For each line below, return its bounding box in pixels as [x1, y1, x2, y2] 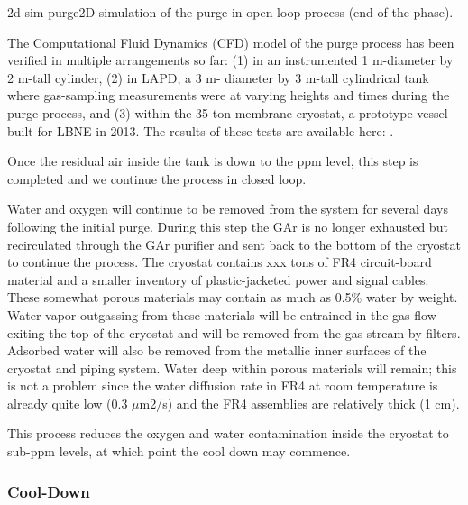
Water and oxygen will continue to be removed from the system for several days [7, 199, 448, 218]
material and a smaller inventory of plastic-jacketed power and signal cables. [7, 270, 429, 289]
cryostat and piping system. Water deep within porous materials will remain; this [7, 358, 457, 377]
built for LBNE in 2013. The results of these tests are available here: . [7, 121, 394, 140]
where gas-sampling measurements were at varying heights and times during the [7, 86, 450, 105]
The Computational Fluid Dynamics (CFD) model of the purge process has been [7, 32, 454, 51]
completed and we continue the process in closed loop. [7, 169, 307, 188]
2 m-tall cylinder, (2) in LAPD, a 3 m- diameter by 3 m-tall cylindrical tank [7, 68, 429, 87]
